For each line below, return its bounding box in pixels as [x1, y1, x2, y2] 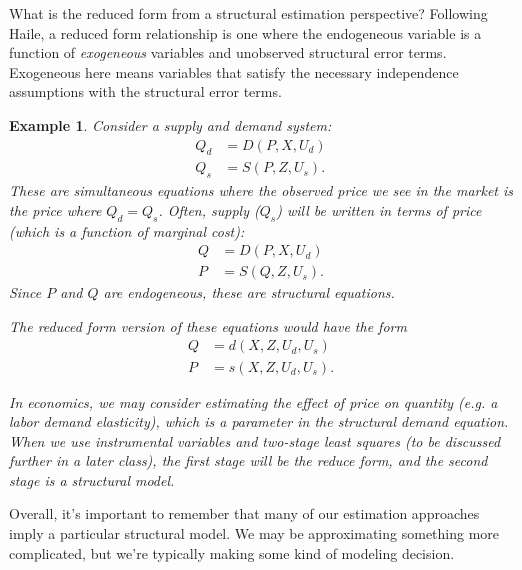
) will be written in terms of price [276, 199, 482, 220]
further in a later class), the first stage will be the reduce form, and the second [9, 450, 488, 471]
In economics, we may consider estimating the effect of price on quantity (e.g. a [9, 391, 498, 412]
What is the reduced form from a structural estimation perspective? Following [9, 3, 488, 23]
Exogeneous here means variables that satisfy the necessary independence [9, 61, 459, 82]
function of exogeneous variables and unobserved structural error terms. [9, 42, 447, 63]
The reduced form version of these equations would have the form [9, 315, 407, 336]
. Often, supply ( [158, 199, 260, 220]
